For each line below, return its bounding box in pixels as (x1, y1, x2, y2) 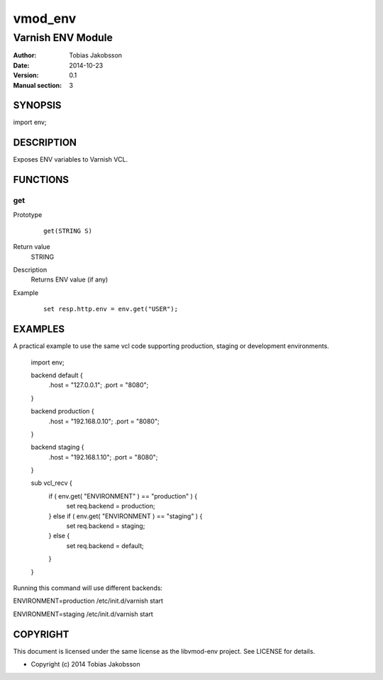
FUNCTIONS (13, 174, 70, 186)
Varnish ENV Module (13, 31, 113, 44)
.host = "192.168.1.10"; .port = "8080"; (48, 452, 158, 461)
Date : (13, 61, 30, 69)
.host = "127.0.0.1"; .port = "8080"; (48, 381, 149, 389)
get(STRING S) (43, 227, 92, 235)
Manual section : (13, 81, 62, 89)
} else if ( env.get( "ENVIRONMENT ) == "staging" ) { (48, 511, 203, 520)
